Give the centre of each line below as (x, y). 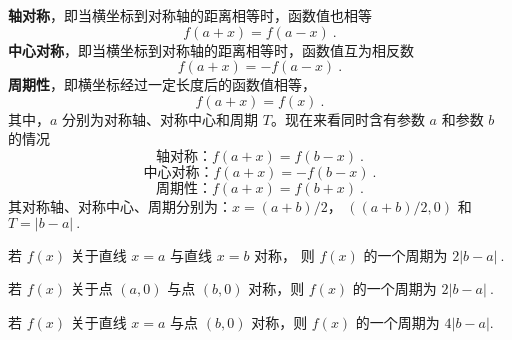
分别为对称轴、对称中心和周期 (160, 118)
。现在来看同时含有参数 (347, 118)
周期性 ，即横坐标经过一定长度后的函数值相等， (162, 84)
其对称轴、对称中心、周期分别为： (120, 205)
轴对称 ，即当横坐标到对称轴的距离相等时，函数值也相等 (190, 15)
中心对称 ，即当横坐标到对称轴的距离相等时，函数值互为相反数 (211, 49)
